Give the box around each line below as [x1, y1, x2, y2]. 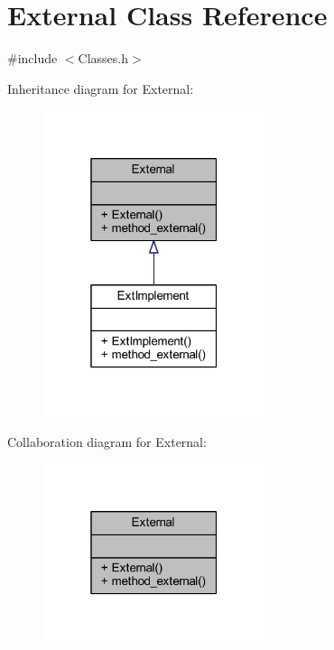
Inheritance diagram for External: [7, 79, 194, 97]
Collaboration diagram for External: [7, 432, 207, 450]
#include [7, 49, 58, 68]
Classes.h [78, 49, 129, 68]
